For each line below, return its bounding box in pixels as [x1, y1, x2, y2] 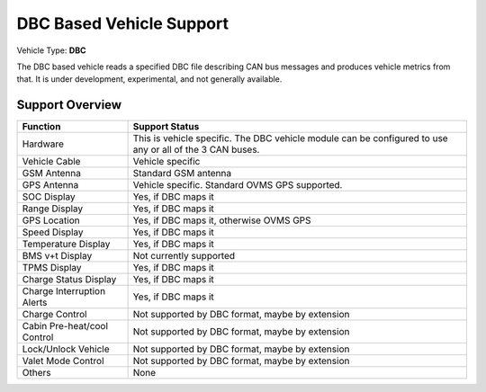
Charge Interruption [22, 285, 106, 298]
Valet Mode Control [22, 355, 104, 368]
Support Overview [16, 97, 121, 112]
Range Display [22, 202, 84, 215]
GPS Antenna [22, 179, 79, 192]
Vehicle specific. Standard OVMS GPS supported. [132, 179, 343, 192]
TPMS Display [22, 262, 82, 274]
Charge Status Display [22, 273, 117, 286]
